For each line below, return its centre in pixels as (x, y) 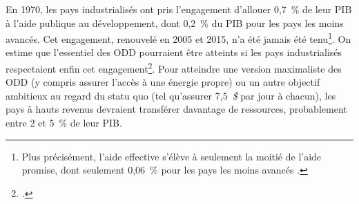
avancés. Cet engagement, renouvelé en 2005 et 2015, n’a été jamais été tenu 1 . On (178, 38)
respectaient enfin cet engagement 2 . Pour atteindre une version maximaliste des (174, 67)
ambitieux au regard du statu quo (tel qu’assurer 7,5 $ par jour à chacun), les (171, 95)
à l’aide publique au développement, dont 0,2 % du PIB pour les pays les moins (175, 22)
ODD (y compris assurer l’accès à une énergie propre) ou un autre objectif (163, 82)
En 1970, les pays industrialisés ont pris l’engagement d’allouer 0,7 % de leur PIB (179, 9)
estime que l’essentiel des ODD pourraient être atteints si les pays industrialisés (174, 52)
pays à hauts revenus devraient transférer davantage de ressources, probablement (176, 109)
